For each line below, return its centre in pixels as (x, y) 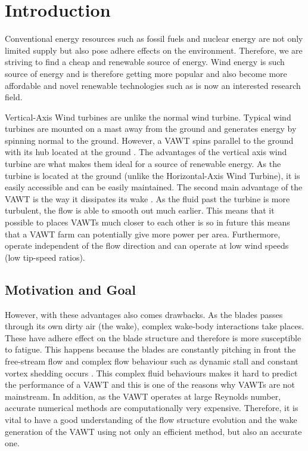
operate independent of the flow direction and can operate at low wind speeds (147, 245)
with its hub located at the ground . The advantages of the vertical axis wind (146, 152)
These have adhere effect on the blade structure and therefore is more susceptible (153, 337)
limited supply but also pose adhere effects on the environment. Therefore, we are (154, 50)
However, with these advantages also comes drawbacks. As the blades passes (144, 314)
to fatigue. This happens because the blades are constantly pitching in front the (150, 349)
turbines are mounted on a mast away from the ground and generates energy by (151, 129)
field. (14, 97)
